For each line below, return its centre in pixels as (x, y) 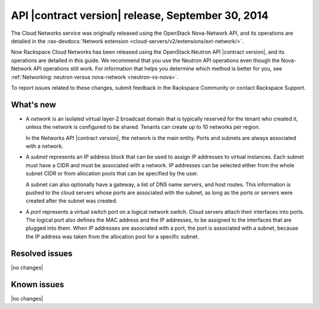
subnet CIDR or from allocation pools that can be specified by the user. (112, 174)
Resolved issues (42, 253)
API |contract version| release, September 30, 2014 (140, 15)
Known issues (38, 284)
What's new (33, 104)
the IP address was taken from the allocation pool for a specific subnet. (112, 236)
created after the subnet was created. (71, 201)
